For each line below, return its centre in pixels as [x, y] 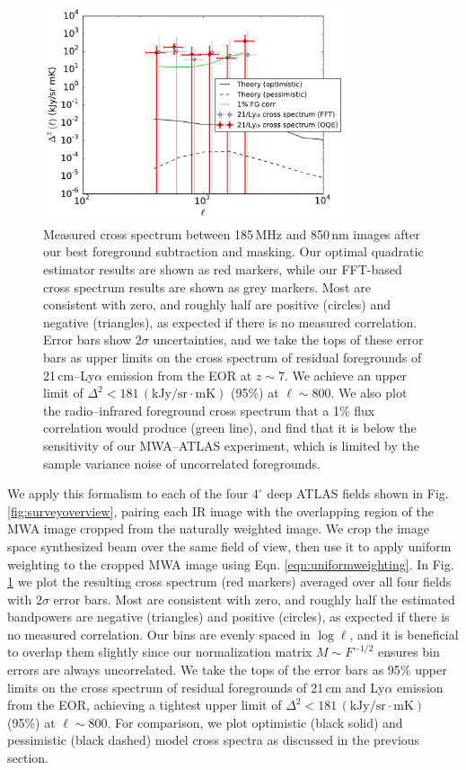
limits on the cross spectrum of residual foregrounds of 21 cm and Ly [196, 687]
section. [28, 758]
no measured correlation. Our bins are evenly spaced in [159, 634]
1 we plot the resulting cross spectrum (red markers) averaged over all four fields [229, 582]
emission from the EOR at [179, 375]
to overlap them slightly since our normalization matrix [160, 652]
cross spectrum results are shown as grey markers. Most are [207, 287]
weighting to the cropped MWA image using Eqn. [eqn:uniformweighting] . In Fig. [231, 564]
